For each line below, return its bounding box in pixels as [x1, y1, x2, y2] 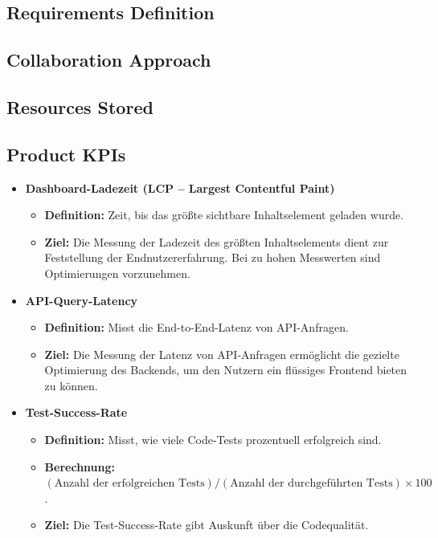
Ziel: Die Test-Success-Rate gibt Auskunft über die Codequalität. [44, 516, 369, 533]
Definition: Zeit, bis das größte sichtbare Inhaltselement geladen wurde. [44, 206, 404, 223]
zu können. [44, 377, 98, 393]
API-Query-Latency [25, 291, 138, 308]
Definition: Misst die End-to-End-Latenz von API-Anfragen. [44, 319, 349, 336]
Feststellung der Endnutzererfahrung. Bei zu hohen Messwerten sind [44, 249, 381, 266]
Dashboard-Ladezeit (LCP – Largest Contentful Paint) [25, 179, 335, 196]
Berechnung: [44, 458, 115, 475]
